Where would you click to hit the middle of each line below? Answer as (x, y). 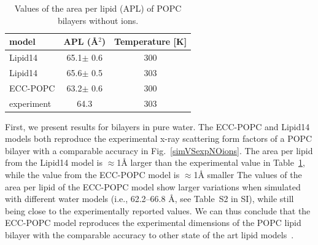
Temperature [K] (151, 41)
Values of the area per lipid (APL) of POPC (98, 8)
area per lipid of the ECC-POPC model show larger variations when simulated (153, 186)
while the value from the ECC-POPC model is (92, 175)
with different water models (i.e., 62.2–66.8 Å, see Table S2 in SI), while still (149, 199)
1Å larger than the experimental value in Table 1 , (211, 162)
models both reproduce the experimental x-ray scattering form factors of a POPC (159, 138)
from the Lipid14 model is (54, 162)
